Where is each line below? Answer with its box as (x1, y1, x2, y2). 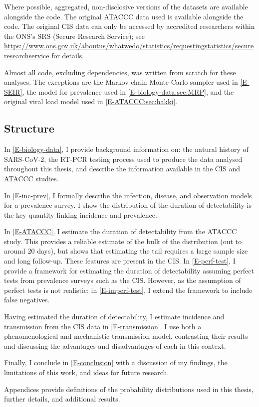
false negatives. (4, 294, 50, 305)
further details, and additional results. (4, 394, 120, 404)
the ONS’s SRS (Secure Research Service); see (4, 30, 145, 41)
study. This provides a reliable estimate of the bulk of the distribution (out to (4, 236, 242, 246)
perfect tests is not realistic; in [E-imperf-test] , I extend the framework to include (4, 284, 253, 295)
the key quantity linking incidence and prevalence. (4, 209, 157, 220)
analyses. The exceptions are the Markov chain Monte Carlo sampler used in (4, 77, 238, 87)
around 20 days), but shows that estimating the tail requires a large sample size (4, 246, 248, 256)
